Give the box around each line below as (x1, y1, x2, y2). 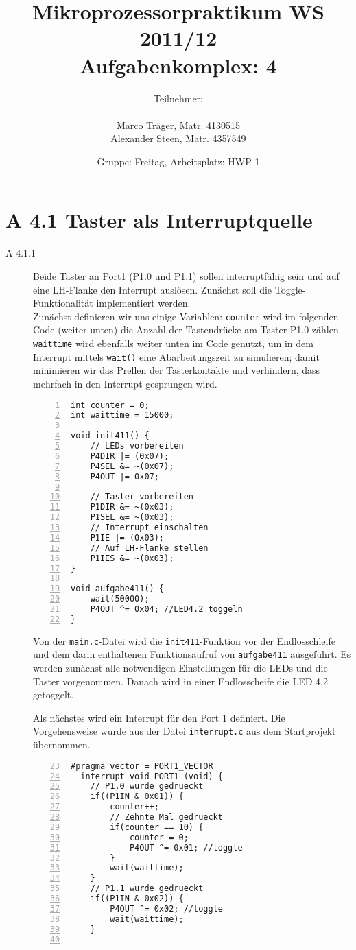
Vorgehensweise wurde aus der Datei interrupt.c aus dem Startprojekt (33, 724, 336, 738)
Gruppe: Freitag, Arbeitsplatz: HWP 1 (97, 154, 260, 168)
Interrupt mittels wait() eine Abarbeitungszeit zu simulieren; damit (33, 349, 320, 364)
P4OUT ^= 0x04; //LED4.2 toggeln (90, 604, 243, 615)
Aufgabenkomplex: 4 (80, 51, 277, 79)
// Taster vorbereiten (90, 492, 193, 502)
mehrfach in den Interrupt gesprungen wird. (33, 376, 217, 390)
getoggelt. (33, 687, 74, 702)
